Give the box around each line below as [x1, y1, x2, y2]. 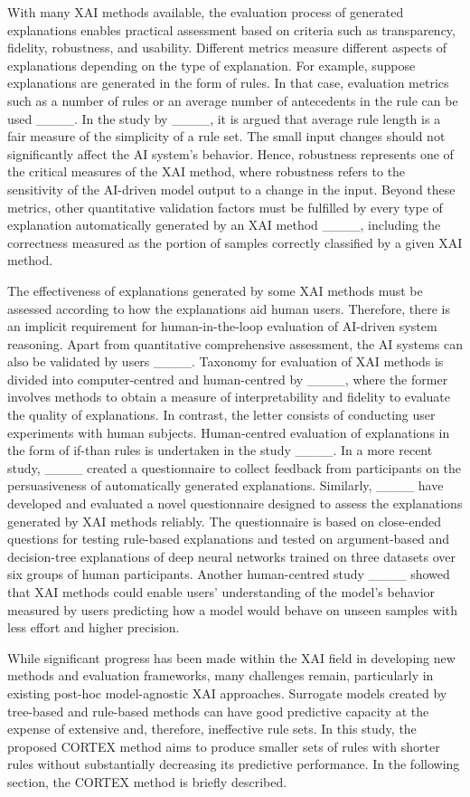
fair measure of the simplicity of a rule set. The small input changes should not [7, 127, 446, 146]
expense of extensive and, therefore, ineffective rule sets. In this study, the [7, 719, 417, 738]
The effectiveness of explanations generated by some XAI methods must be [7, 280, 423, 299]
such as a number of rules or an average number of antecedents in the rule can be [7, 90, 458, 109]
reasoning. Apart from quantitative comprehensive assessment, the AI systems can [7, 334, 464, 353]
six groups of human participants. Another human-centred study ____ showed [7, 565, 450, 584]
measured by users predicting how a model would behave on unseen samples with [7, 600, 457, 619]
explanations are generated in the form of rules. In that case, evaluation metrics [7, 73, 449, 92]
